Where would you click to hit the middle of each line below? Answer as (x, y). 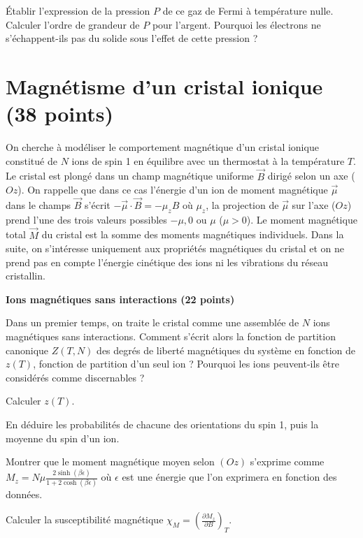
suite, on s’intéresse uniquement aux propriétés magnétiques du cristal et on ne (175, 248)
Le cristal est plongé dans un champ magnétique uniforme (130, 176)
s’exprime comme (287, 461)
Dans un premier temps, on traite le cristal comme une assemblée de (152, 322)
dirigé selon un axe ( (311, 176)
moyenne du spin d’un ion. (63, 438)
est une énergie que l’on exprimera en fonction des (229, 477)
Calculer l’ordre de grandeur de (73, 24)
